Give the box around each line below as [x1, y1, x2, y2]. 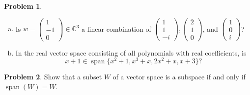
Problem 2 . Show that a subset [4, 72, 102, 82]
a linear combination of [82, 23, 151, 34]
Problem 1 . [4, 1, 42, 11]
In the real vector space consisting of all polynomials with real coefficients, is [15, 47, 247, 57]
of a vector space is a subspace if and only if [112, 72, 246, 82]
